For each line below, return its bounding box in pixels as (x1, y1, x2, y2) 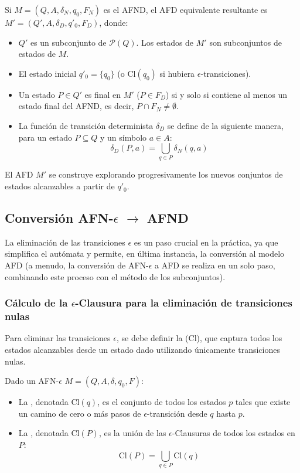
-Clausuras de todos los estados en (172, 427, 295, 439)
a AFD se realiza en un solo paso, (155, 259, 275, 271)
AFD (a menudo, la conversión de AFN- (5, 259, 149, 271)
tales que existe (235, 396, 291, 408)
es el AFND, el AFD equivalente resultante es (103, 4, 268, 15)
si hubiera (159, 67, 195, 79)
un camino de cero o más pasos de (18, 407, 141, 419)
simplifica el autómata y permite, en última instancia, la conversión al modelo (5, 247, 285, 260)
